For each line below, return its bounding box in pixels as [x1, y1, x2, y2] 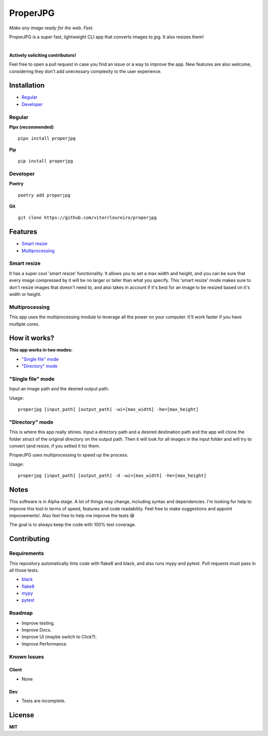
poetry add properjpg [18, 192, 70, 198]
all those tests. [9, 567, 39, 573]
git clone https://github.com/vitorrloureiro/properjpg [18, 215, 157, 221]
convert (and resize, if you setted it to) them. [9, 443, 100, 449]
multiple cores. [9, 321, 40, 327]
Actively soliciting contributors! [9, 52, 76, 58]
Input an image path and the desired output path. [9, 386, 109, 392]
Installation [9, 81, 45, 90]
